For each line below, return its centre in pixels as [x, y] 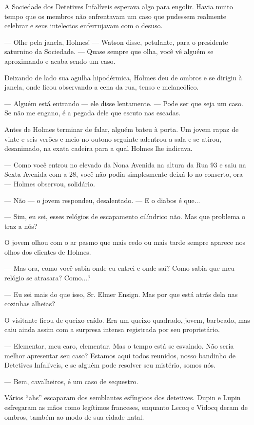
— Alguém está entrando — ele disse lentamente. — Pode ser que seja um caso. [124, 103]
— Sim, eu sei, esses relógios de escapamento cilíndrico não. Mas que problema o [125, 216]
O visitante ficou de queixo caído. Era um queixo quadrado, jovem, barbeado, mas [127, 320]
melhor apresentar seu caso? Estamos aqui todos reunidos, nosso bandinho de [120, 355]
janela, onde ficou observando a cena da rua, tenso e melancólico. [102, 87]
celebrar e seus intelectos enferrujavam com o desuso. [84, 26]
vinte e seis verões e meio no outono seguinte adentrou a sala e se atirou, [113, 139]
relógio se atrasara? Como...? [48, 278]
